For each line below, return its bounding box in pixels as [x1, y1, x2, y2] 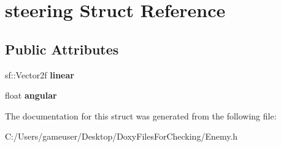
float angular [5, 89, 57, 102]
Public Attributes [5, 39, 119, 58]
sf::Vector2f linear [5, 68, 74, 81]
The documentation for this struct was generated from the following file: [5, 109, 277, 122]
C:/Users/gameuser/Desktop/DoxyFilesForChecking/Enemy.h [5, 130, 238, 143]
